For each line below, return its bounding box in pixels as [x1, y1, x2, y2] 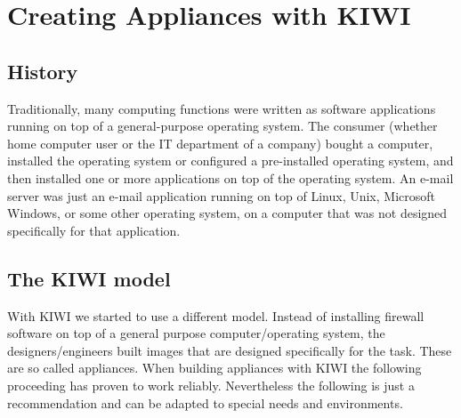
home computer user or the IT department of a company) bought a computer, [7, 133, 433, 152]
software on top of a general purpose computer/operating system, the [7, 324, 385, 342]
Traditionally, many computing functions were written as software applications [7, 99, 436, 117]
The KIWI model [7, 264, 171, 292]
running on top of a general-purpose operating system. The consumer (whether [7, 117, 438, 135]
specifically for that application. [7, 221, 181, 239]
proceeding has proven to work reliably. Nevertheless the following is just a [7, 375, 415, 394]
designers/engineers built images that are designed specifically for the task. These [7, 341, 452, 359]
